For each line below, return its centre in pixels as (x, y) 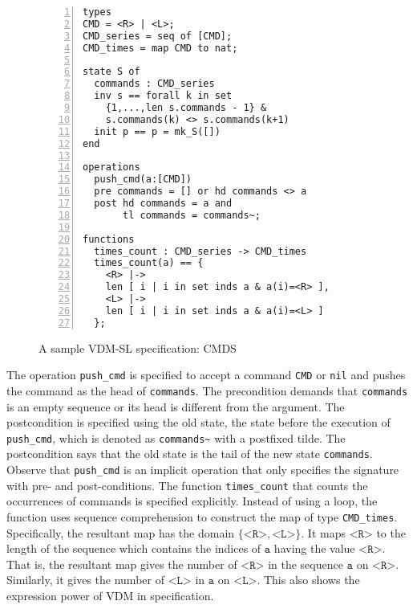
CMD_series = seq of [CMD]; (158, 36)
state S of (111, 72)
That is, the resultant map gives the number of (122, 564)
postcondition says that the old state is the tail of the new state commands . (190, 454)
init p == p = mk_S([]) (157, 131)
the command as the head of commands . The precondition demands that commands (207, 390)
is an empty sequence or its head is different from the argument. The (176, 406)
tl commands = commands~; (192, 215)
